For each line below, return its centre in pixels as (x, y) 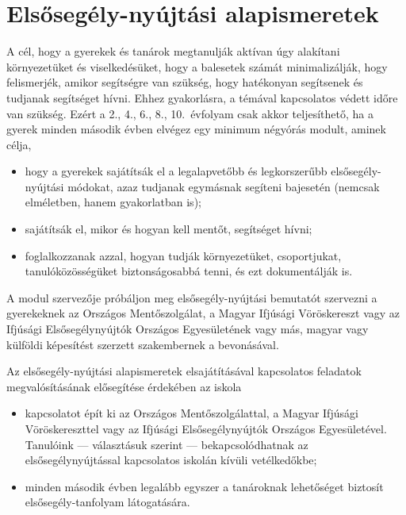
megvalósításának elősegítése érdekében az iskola (124, 386)
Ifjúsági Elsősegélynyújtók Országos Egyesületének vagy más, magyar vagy (188, 329)
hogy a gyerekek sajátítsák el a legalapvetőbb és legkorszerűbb (176, 171)
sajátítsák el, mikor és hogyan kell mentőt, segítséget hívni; (169, 229)
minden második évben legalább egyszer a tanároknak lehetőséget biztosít (204, 486)
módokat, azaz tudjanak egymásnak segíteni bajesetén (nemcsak (224, 186)
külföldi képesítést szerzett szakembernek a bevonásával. (143, 344)
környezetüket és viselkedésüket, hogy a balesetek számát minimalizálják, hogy (197, 66)
